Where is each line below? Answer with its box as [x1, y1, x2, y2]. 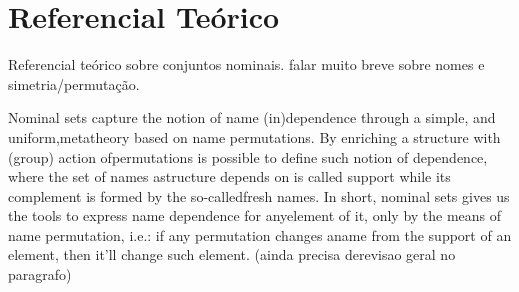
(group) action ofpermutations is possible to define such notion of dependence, [8, 146, 488, 167]
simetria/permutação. [8, 73, 140, 94]
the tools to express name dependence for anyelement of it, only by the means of [8, 205, 502, 226]
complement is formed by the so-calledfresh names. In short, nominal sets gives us [8, 185, 510, 206]
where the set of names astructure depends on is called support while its [8, 166, 451, 187]
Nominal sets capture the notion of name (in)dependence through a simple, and [8, 107, 496, 128]
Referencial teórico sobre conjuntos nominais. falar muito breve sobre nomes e [8, 54, 485, 75]
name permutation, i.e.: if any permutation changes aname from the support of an [8, 224, 512, 245]
